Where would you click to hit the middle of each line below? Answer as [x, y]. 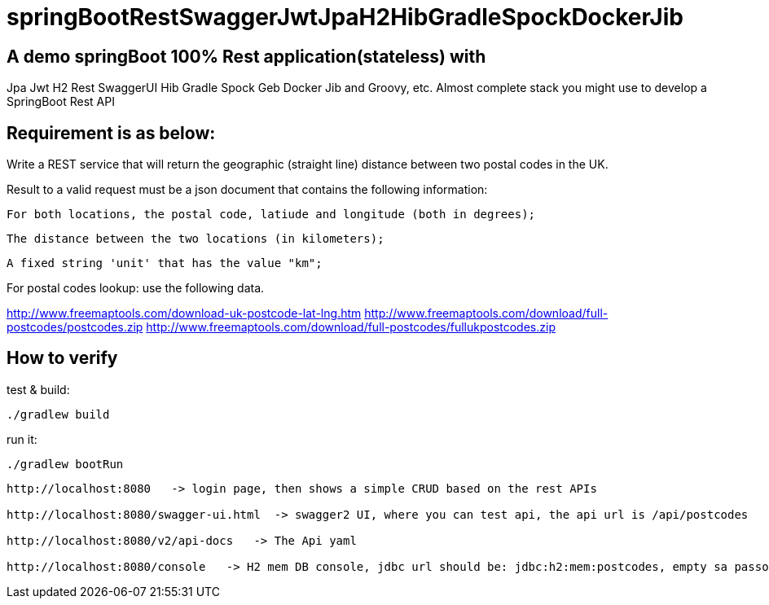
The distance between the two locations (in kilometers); [196, 239]
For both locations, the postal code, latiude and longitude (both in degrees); [271, 215]
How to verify [62, 358]
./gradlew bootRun [65, 464]
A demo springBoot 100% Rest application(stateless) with [246, 56]
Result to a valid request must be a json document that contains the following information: [247, 190]
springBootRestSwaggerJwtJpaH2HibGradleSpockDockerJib [345, 17]
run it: [22, 439]
